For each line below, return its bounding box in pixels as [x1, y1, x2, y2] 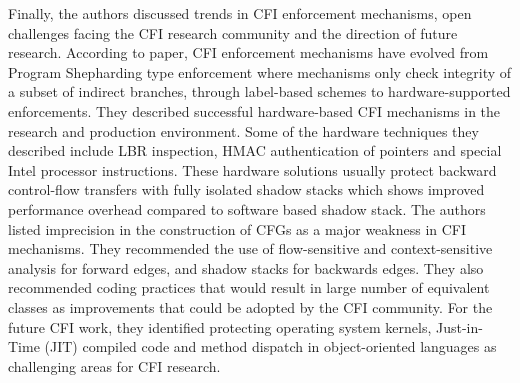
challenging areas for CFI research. [8, 355, 221, 376]
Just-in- [436, 316, 483, 337]
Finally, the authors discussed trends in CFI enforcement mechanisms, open [8, 3, 472, 23]
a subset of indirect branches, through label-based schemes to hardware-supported [8, 81, 511, 102]
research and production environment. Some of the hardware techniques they [8, 120, 479, 141]
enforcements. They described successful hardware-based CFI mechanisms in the [8, 100, 501, 121]
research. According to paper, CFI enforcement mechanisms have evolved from [8, 42, 489, 63]
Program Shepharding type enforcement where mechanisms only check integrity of [8, 61, 512, 82]
